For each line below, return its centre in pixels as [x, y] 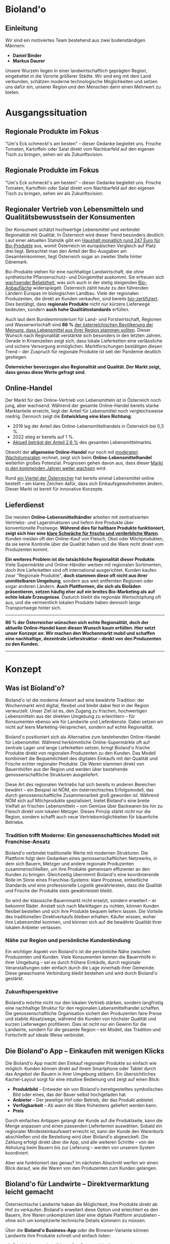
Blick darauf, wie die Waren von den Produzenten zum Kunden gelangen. [81, 1168]
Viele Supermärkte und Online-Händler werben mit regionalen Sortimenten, [84, 565]
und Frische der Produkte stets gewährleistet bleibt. [59, 890]
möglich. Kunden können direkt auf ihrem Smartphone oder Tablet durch [81, 1068]
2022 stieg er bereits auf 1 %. [43, 437]
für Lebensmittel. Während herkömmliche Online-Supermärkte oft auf [78, 742]
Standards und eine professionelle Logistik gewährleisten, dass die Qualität [83, 885]
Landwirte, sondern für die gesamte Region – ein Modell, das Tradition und [83, 1030]
